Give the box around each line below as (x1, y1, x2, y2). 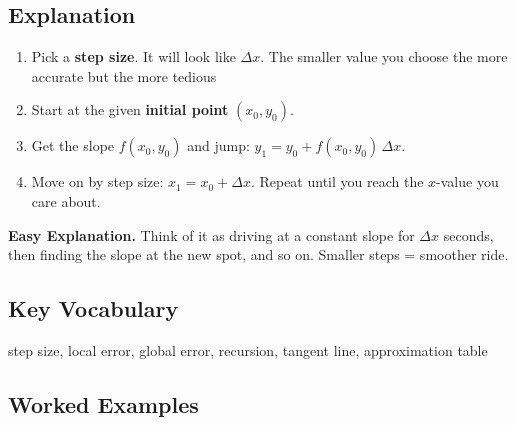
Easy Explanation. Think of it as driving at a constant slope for (8, 224, 415, 245)
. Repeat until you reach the (250, 171, 424, 192)
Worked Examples (8, 388, 199, 419)
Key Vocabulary (8, 293, 179, 324)
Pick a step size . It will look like (31, 46, 236, 67)
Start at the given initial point (31, 99, 229, 120)
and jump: (187, 135, 250, 156)
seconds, (443, 224, 494, 245)
